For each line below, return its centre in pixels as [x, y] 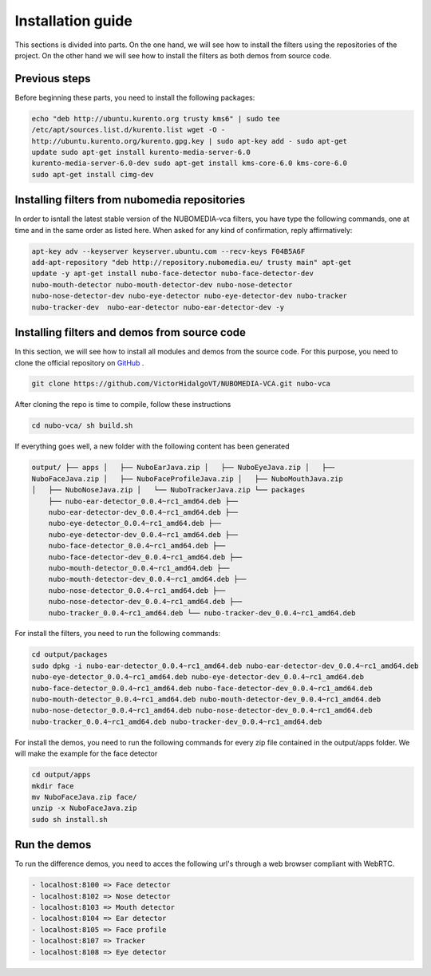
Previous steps [53, 79]
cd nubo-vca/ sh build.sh [82, 426]
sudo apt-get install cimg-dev [93, 174]
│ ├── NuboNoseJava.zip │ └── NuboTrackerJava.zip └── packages [168, 490]
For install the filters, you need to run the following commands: [118, 634]
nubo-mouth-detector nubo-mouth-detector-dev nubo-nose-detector [162, 285]
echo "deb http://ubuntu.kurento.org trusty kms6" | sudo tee [156, 119]
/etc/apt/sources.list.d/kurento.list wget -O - [129, 130]
